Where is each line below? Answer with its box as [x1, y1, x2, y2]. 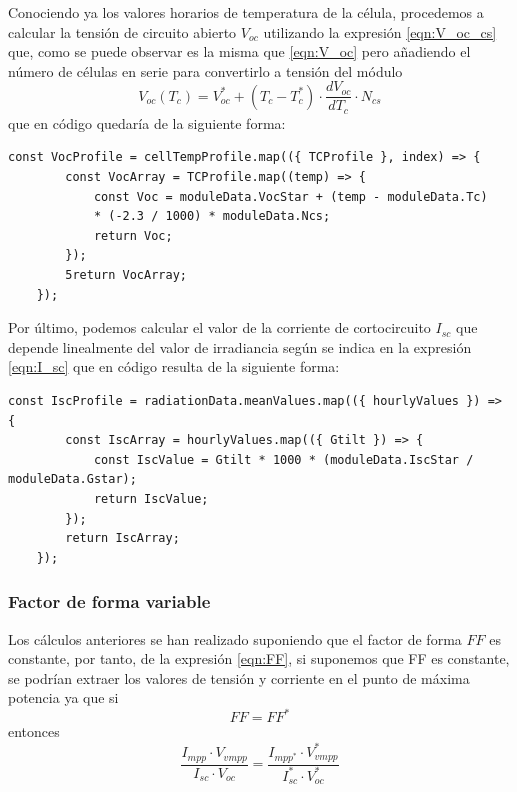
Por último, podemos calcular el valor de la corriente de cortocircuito [8, 317, 431, 338]
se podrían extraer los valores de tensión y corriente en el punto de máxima [8, 667, 470, 688]
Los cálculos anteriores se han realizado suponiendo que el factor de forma [8, 628, 462, 649]
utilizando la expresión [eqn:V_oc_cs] [263, 21, 497, 42]
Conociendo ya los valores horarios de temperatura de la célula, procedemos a [8, 2, 484, 22]
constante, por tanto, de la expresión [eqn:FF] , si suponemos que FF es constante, [8, 648, 510, 669]
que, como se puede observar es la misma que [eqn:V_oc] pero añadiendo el [8, 41, 471, 62]
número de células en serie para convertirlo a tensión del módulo [8, 60, 403, 81]
